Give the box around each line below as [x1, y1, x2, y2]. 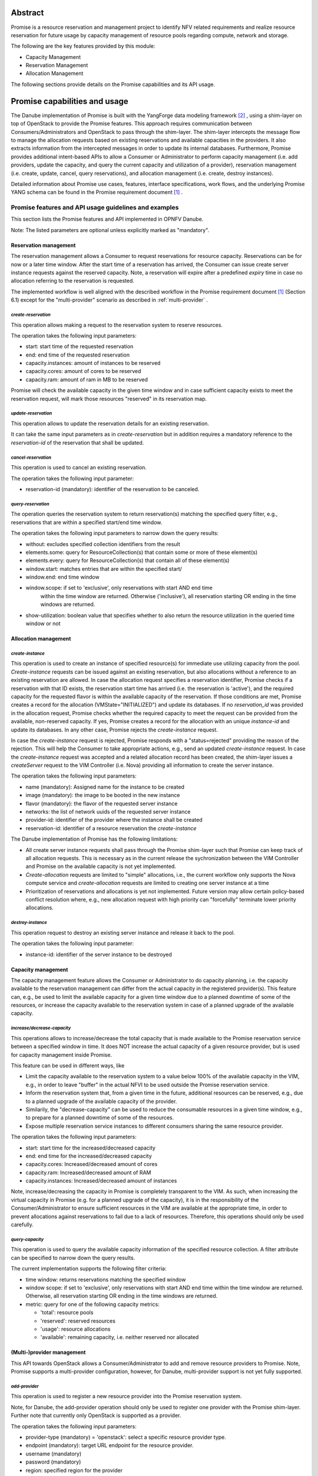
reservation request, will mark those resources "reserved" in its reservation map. [11, 395, 207, 402]
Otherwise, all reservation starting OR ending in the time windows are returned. [25, 1292, 218, 1299]
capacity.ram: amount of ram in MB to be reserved [25, 375, 148, 383]
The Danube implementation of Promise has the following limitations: [11, 835, 178, 843]
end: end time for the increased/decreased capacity [25, 1152, 153, 1160]
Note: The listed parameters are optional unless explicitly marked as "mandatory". [11, 226, 210, 233]
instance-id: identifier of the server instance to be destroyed [25, 951, 172, 958]
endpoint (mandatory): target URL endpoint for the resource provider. [25, 1442, 194, 1449]
